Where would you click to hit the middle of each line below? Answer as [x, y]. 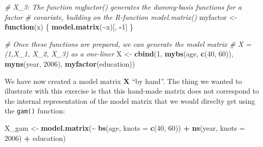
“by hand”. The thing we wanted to [187, 81]
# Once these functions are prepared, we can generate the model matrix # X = [128, 43]
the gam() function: [35, 111]
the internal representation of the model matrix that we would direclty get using [130, 100]
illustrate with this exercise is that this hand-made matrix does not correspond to [132, 91]
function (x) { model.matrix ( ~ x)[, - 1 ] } [69, 27]
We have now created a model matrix [63, 81]
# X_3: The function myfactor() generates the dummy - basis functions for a [123, 7]
